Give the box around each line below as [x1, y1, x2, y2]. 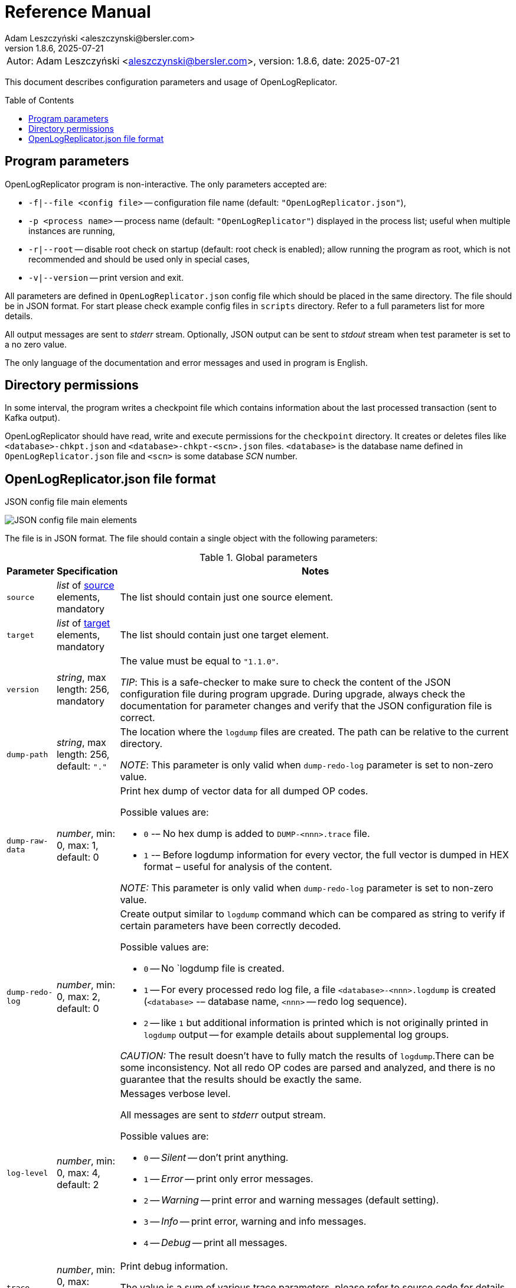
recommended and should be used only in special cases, [28, 254, 250, 264]
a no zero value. [5, 339, 67, 349]
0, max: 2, [56, 991, 100, 1003]
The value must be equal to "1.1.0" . [120, 655, 279, 667]
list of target [56, 617, 110, 630]
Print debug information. [120, 1260, 228, 1273]
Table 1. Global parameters [199, 551, 318, 564]
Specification [56, 565, 118, 578]
